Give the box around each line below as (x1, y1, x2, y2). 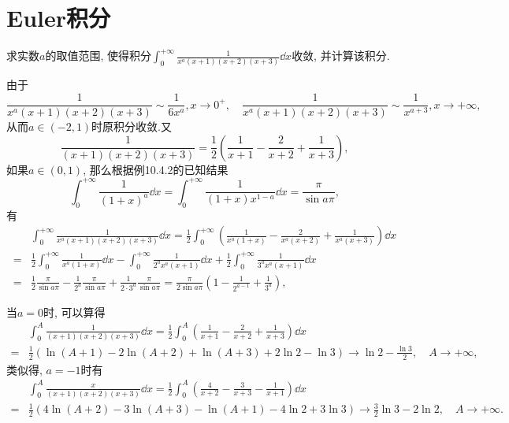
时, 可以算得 (43, 303, 106, 320)
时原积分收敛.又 (91, 118, 173, 135)
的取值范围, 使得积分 (45, 47, 151, 64)
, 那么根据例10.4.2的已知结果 (83, 161, 228, 177)
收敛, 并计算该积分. (292, 47, 390, 64)
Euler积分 (6, 2, 111, 34)
